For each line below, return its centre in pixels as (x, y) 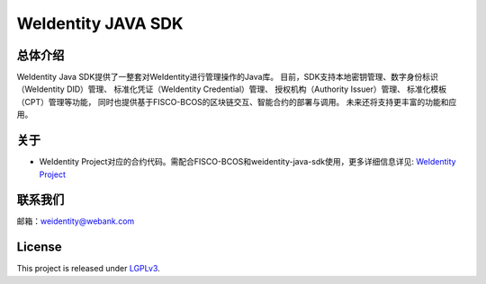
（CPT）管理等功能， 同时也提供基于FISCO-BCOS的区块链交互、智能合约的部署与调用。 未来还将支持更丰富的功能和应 (237, 102)
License (39, 247)
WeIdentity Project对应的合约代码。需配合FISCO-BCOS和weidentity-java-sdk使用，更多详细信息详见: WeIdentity (247, 162)
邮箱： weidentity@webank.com (76, 221)
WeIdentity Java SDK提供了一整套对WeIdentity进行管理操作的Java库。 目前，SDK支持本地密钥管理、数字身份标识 (227, 77)
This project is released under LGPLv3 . (89, 269)
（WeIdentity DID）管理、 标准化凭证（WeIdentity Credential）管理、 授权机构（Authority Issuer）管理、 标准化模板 (232, 89)
